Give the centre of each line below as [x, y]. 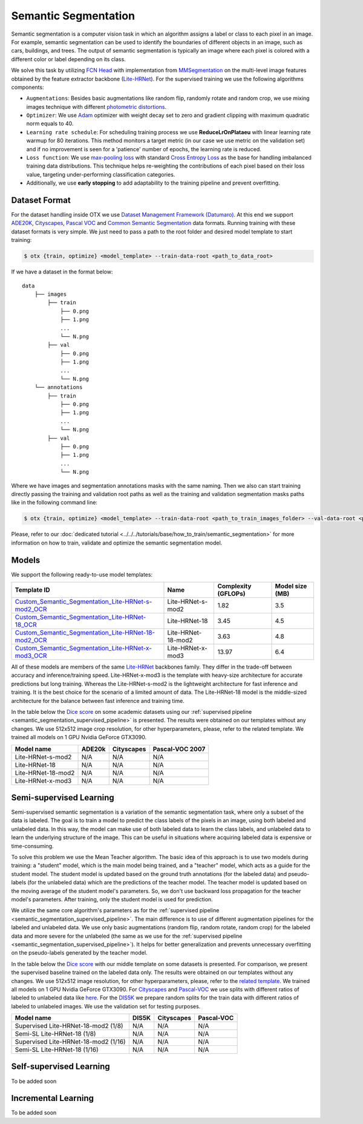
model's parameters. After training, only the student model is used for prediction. [112, 899]
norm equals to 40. [50, 123]
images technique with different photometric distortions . [96, 106]
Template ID [33, 590]
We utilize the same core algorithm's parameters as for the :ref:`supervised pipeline [115, 910]
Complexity [234, 586]
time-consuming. [32, 846]
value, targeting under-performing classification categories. [101, 174]
